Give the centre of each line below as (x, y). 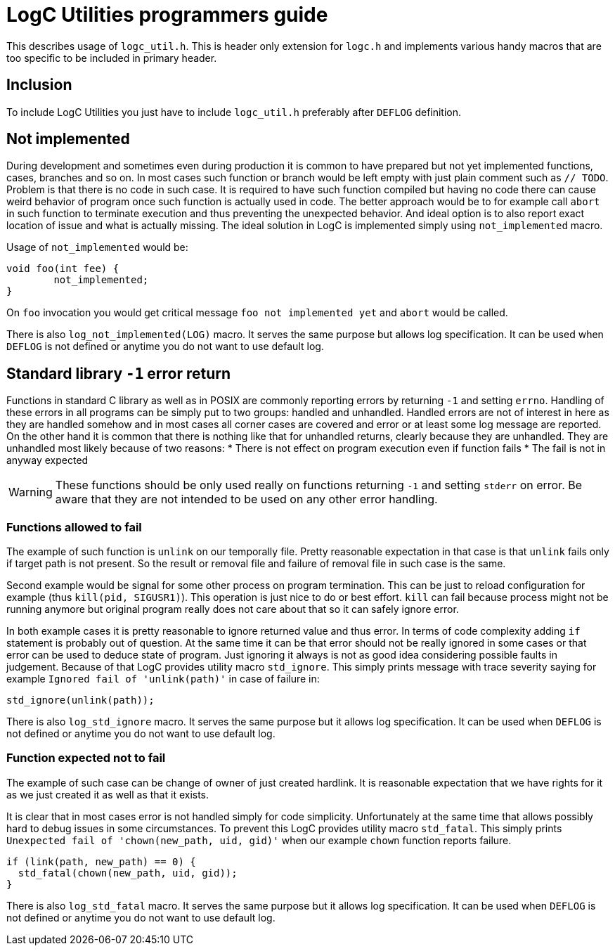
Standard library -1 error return (119, 373)
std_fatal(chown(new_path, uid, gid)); (128, 873)
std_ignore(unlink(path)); (80, 700)
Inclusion (39, 85)
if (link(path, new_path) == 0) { (101, 861)
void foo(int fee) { (63, 269)
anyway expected (47, 460)
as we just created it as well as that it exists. (108, 794)
